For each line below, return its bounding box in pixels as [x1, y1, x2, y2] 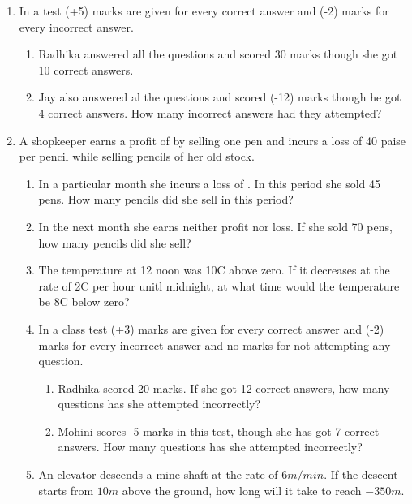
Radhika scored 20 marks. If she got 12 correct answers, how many [58, 379, 390, 396]
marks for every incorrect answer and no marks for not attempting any [38, 336, 391, 353]
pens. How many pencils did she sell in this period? [38, 191, 294, 208]
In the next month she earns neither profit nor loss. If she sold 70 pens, [38, 218, 393, 235]
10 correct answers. [38, 61, 134, 78]
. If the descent [324, 466, 398, 483]
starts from [38, 481, 94, 498]
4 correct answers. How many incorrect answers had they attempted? [38, 104, 382, 121]
